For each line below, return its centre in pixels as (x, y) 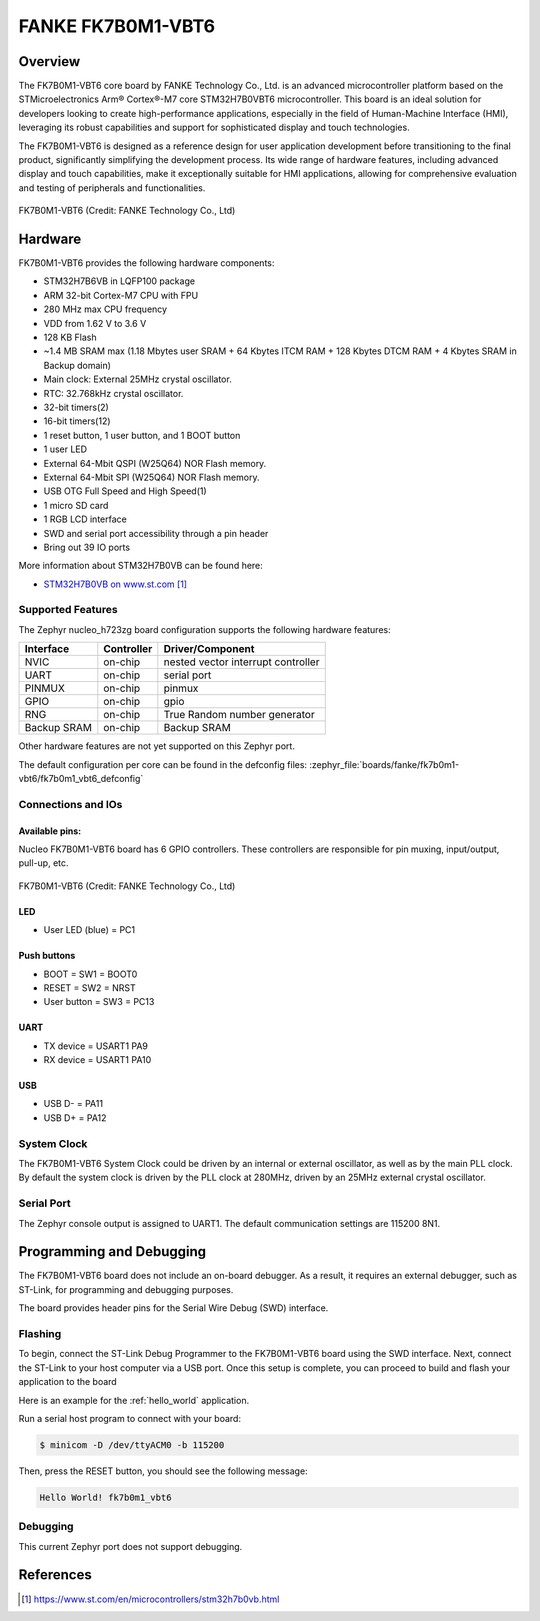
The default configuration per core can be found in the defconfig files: (163, 764)
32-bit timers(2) (76, 407)
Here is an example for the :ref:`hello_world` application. (134, 1400)
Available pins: (50, 831)
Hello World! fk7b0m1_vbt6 (105, 1497)
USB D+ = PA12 (75, 1117)
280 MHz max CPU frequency (105, 309)
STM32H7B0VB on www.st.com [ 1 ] (115, 584)
